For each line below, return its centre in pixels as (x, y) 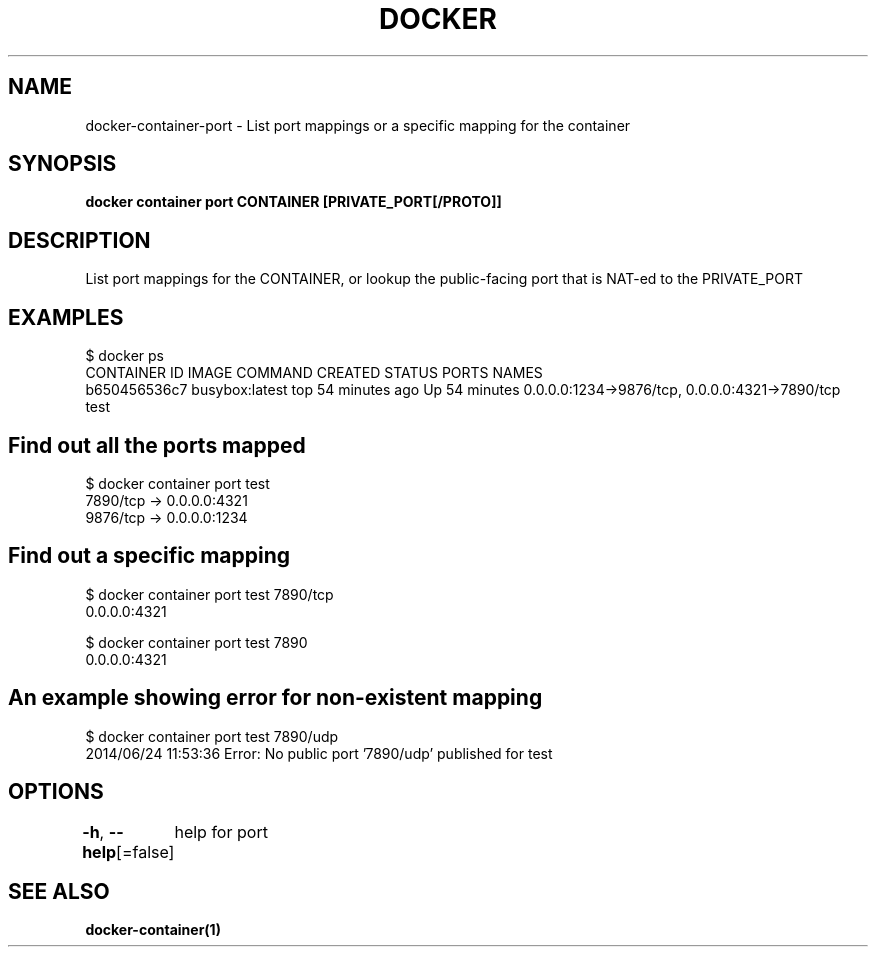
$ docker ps (124, 356)
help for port (221, 831)
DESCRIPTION (79, 240)
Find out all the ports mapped (157, 445)
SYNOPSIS (62, 164)
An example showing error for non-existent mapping (275, 698)
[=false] (145, 851)
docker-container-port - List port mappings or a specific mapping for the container (358, 125)
